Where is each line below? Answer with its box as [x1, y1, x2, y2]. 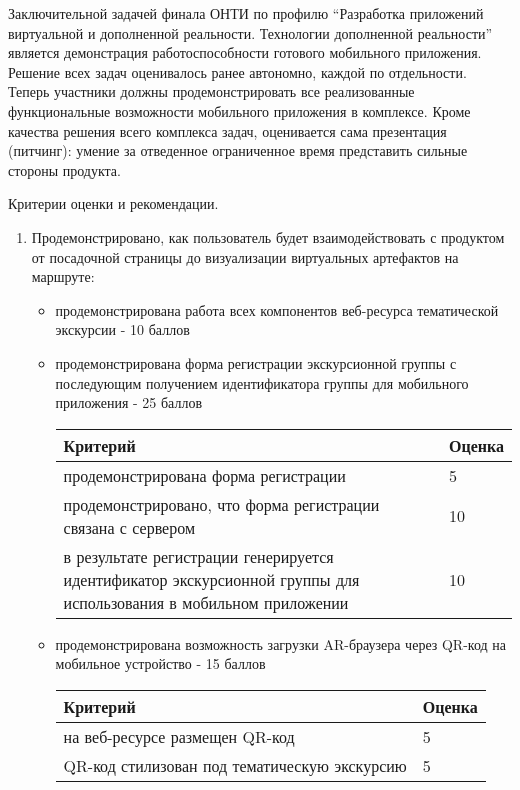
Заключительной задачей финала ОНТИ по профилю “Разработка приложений [8, 3, 484, 23]
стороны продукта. [8, 159, 121, 180]
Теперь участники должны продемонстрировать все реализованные [8, 81, 415, 102]
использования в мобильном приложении [63, 590, 349, 614]
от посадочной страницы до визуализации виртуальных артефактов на [31, 246, 459, 267]
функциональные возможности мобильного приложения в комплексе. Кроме [8, 100, 471, 121]
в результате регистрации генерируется [63, 544, 334, 568]
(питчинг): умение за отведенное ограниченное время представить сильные [8, 140, 468, 161]
